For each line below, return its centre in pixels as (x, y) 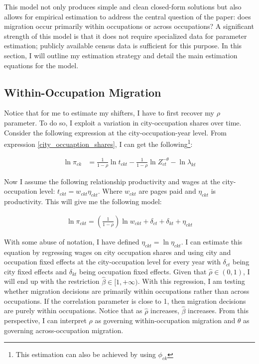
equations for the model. (41, 65)
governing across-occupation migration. (64, 330)
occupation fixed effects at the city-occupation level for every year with (112, 262)
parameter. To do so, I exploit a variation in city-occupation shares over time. (123, 122)
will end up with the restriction (52, 281)
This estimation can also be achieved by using (86, 354)
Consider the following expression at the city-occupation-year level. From (116, 132)
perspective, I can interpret (45, 320)
